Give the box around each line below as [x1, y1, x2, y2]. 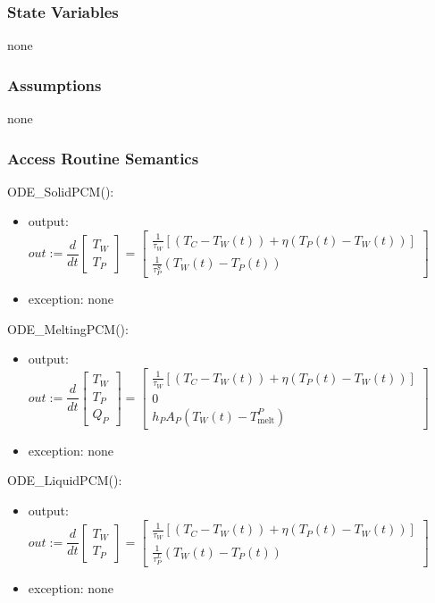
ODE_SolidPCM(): [7, 181, 114, 200]
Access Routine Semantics [7, 147, 199, 169]
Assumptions [7, 73, 102, 96]
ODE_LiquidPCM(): [7, 471, 122, 490]
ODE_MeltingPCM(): [7, 319, 129, 338]
